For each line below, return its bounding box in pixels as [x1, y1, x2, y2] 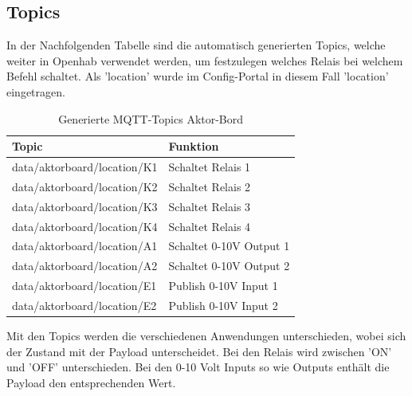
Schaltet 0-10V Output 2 [168, 257, 290, 274]
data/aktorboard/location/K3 [12, 198, 158, 214]
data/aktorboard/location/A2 [12, 257, 158, 274]
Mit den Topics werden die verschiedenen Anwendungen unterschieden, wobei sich [6, 327, 406, 344]
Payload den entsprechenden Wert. [6, 374, 176, 390]
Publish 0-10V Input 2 [168, 296, 278, 313]
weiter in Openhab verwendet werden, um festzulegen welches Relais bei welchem [6, 52, 403, 69]
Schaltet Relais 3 [168, 198, 251, 214]
